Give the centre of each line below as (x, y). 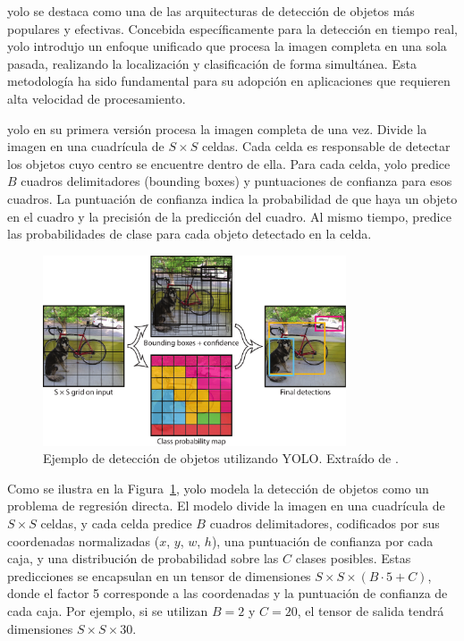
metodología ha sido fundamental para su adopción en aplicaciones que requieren (229, 81)
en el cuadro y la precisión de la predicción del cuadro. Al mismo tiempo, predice (229, 216)
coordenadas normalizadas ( (84, 540)
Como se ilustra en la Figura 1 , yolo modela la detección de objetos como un (218, 488)
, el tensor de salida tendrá (371, 611)
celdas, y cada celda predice (116, 523)
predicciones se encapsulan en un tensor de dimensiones (159, 575)
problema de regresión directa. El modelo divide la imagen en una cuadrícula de (226, 506)
